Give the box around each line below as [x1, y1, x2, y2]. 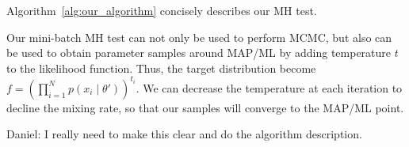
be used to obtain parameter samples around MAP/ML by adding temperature [6, 44, 392, 61]
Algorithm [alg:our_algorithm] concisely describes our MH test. [6, 2, 317, 18]
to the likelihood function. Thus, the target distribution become [6, 59, 316, 76]
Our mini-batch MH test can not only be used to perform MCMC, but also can [6, 28, 392, 45]
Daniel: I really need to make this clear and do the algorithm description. [6, 126, 362, 142]
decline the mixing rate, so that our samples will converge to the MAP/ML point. [6, 99, 404, 115]
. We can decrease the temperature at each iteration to [136, 79, 403, 96]
